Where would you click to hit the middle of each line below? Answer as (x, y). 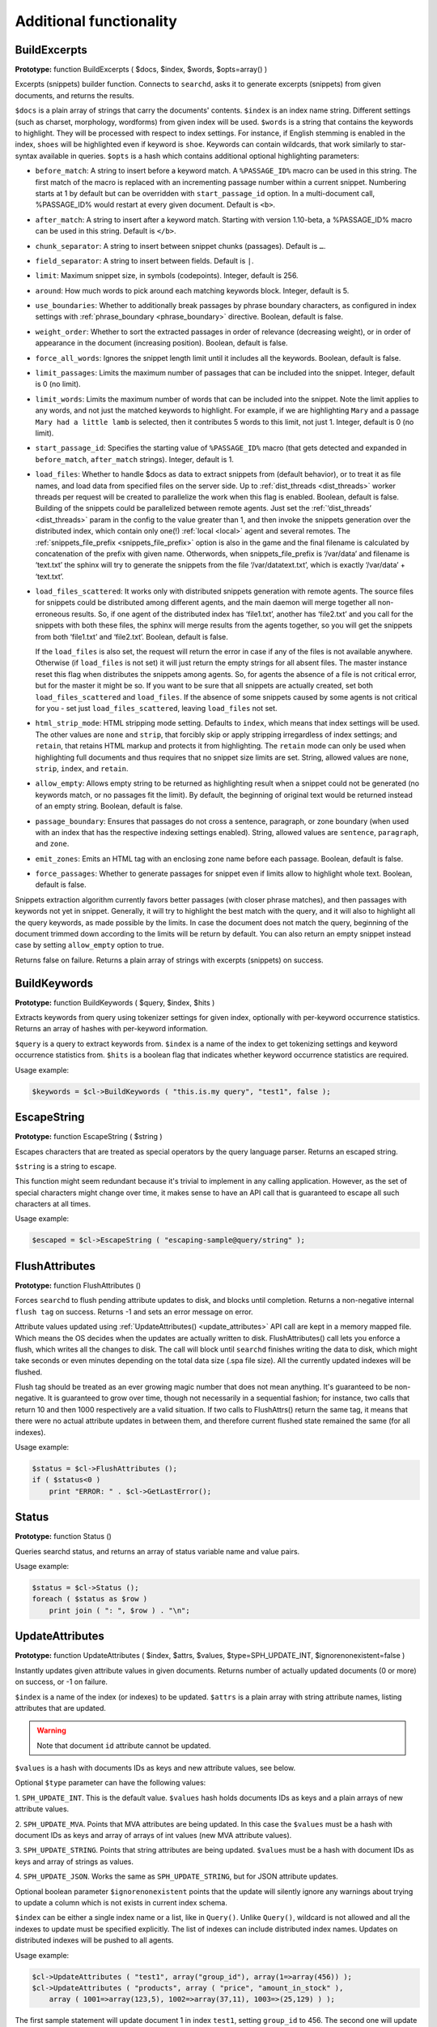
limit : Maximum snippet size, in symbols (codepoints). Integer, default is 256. (167, 276)
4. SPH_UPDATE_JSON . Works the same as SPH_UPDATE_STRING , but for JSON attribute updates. (177, 1876)
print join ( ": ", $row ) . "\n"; (119, 1610)
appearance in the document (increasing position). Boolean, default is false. (161, 343)
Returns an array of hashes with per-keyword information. (111, 1029)
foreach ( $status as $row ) (90, 1599)
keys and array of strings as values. (74, 1862)
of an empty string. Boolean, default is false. (109, 806)
